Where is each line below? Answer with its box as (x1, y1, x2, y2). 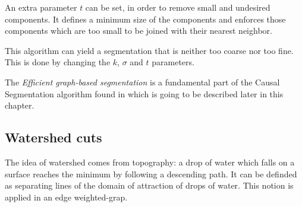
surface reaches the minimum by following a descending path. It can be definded (5, 167, 297, 180)
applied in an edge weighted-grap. (5, 190, 128, 203)
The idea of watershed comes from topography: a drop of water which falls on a (5, 155, 295, 168)
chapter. (5, 99, 34, 112)
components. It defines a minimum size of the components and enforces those (5, 12, 286, 25)
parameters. (152, 56, 194, 68)
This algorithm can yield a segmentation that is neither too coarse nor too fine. (5, 44, 294, 56)
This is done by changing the (5, 56, 111, 68)
